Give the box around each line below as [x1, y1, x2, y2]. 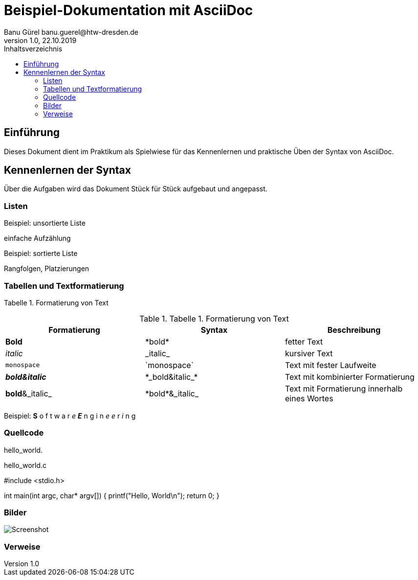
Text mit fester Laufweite [285, 360, 376, 370]
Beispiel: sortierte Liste [4, 249, 78, 258]
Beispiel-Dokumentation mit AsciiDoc [4, 2, 253, 19]
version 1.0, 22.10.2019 [4, 36, 77, 45]
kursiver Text [285, 348, 333, 358]
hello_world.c [4, 461, 47, 469]
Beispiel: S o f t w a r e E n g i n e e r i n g [4, 411, 136, 420]
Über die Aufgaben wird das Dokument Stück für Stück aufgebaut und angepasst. [4, 185, 267, 193]
